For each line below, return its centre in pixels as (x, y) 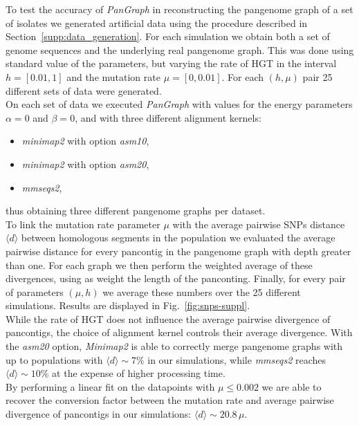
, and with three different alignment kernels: (168, 117)
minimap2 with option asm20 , (85, 164)
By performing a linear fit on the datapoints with (110, 386)
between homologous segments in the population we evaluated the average (178, 238)
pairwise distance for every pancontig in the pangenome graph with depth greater (178, 251)
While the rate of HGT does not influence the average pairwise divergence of (168, 318)
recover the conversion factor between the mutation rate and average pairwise (170, 400)
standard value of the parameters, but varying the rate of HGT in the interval (171, 63)
